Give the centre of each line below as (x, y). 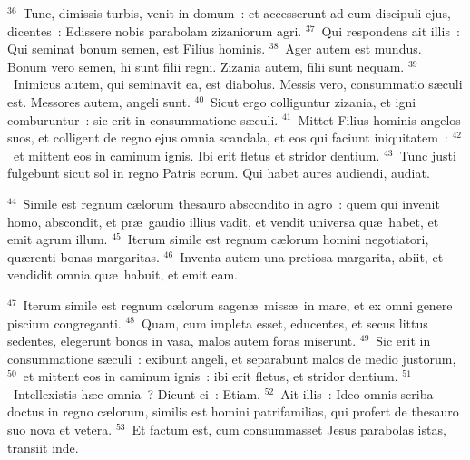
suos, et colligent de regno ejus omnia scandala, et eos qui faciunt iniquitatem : (228, 137)
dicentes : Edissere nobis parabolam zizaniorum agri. (155, 30)
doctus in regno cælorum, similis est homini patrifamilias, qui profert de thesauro (233, 411)
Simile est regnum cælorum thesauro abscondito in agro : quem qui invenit (231, 203)
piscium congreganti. (64, 323)
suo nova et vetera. (60, 430)
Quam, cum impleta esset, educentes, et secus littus (284, 323)
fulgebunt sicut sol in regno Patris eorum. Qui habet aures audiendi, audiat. (219, 173)
